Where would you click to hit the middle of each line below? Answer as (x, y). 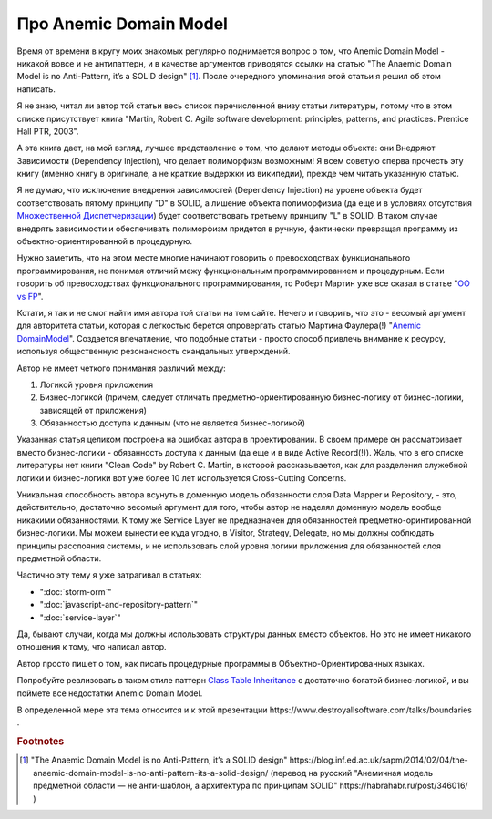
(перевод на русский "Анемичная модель (351, 773)
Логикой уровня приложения (97, 384)
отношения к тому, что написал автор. (92, 647)
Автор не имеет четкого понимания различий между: (122, 368)
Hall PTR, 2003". (48, 131)
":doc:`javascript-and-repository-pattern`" (119, 605)
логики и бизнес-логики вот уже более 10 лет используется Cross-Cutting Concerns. (182, 477)
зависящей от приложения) (93, 410)
